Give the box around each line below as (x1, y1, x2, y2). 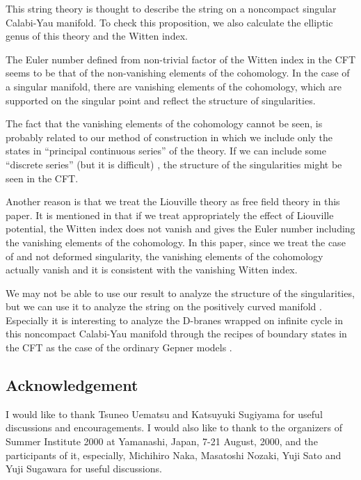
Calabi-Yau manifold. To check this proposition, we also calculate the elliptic (6, 15, 333, 29)
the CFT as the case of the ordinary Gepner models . (6, 340, 232, 355)
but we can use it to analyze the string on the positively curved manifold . (6, 299, 322, 314)
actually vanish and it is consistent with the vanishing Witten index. (6, 262, 298, 277)
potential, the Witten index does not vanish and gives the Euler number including (6, 221, 355, 236)
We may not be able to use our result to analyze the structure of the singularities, (6, 285, 355, 300)
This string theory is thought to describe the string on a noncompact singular (6, 1, 337, 15)
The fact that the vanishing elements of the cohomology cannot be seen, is (6, 116, 323, 131)
